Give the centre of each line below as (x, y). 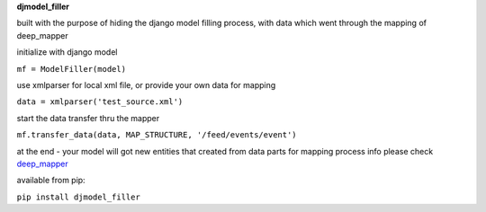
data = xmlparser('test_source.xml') (100, 102)
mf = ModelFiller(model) (71, 69)
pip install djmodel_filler (79, 197)
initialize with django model (67, 52)
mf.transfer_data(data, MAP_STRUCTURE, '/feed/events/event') (157, 135)
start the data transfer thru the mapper (88, 118)
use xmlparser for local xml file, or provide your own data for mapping (146, 84)
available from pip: (51, 181)
